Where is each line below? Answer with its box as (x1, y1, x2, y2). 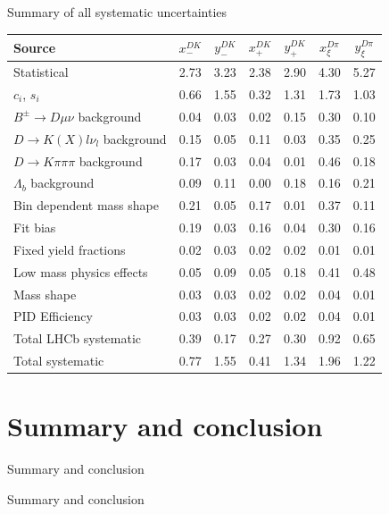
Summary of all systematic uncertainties (7, 3, 228, 21)
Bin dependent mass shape (13, 196, 159, 215)
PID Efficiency (13, 307, 93, 325)
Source (13, 38, 56, 56)
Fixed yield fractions (13, 240, 126, 258)
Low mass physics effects (13, 262, 148, 281)
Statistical (13, 63, 69, 81)
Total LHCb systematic (13, 329, 142, 348)
